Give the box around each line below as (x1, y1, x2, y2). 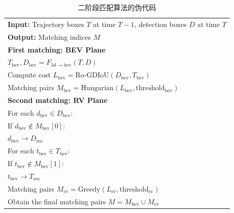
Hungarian (81, 85, 114, 92)
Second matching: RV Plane (8, 94, 108, 105)
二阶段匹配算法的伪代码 (78, 2, 156, 12)
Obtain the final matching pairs (8, 196, 106, 206)
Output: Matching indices (8, 31, 91, 42)
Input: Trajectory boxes (8, 18, 84, 29)
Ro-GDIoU (75, 72, 109, 79)
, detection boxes (134, 18, 187, 29)
